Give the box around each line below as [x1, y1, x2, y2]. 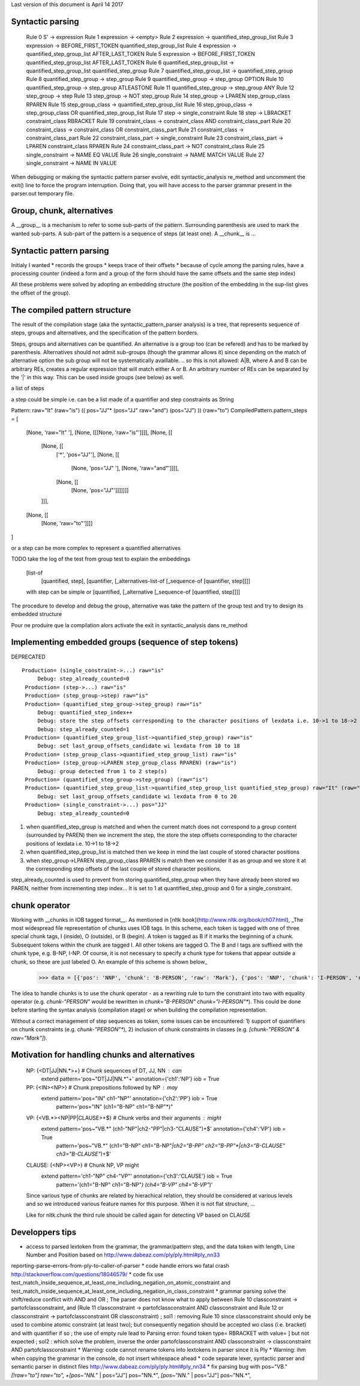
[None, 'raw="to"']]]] [41, 520, 93, 527]
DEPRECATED [11, 653, 46, 660]
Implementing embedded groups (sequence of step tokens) [11, 637, 239, 648]
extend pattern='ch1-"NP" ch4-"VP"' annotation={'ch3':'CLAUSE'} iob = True [41, 1172, 233, 1180]
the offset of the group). [11, 289, 71, 297]
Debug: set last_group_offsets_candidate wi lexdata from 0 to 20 [37, 793, 237, 800]
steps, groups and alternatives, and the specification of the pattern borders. [11, 329, 199, 336]
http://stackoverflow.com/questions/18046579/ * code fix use [11, 1270, 164, 1278]
